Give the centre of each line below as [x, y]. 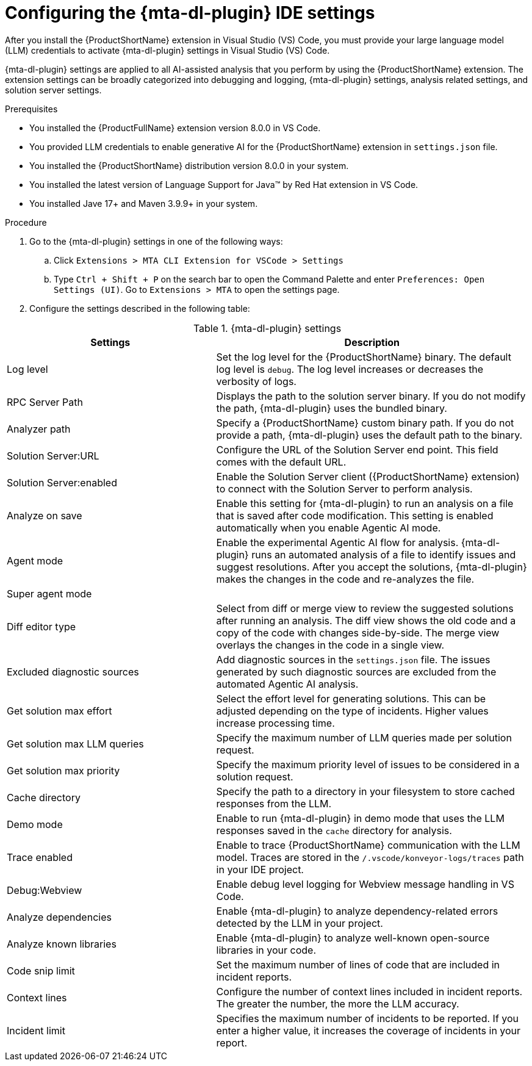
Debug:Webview [45, 890]
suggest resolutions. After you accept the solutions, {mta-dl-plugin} [372, 567]
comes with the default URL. [281, 462]
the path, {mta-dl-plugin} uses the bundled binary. [332, 408]
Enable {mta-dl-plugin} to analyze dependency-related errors [357, 911]
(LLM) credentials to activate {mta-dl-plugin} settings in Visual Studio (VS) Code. [167, 50]
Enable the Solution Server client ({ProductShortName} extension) [368, 476]
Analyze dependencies [59, 917]
